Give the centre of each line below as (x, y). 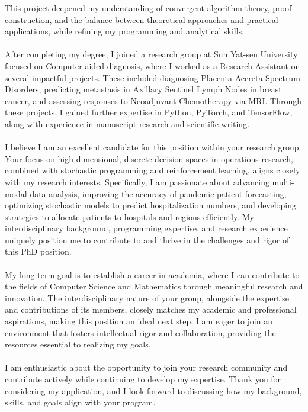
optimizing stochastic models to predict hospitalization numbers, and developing (151, 205)
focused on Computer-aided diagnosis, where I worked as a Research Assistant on (153, 65)
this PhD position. (38, 251)
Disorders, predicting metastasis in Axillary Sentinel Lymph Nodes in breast (143, 89)
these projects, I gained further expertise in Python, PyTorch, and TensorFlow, (149, 112)
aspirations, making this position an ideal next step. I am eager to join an (139, 321)
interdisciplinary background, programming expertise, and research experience (146, 228)
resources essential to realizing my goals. (78, 344)
